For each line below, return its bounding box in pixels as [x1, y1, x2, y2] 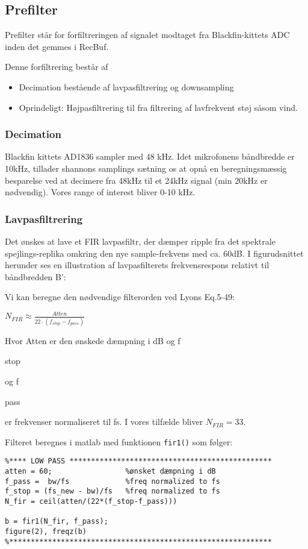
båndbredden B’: [5, 270, 66, 283]
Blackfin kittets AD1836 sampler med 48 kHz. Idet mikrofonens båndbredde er [5, 150, 295, 163]
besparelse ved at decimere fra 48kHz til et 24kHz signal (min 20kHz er [5, 174, 268, 186]
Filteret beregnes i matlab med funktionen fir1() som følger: [5, 435, 233, 448]
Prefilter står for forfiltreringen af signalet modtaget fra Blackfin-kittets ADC [5, 28, 290, 41]
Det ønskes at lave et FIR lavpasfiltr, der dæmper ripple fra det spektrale [5, 234, 276, 247]
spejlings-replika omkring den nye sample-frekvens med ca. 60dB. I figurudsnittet [5, 246, 304, 259]
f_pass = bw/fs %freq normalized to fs [5, 477, 220, 486]
